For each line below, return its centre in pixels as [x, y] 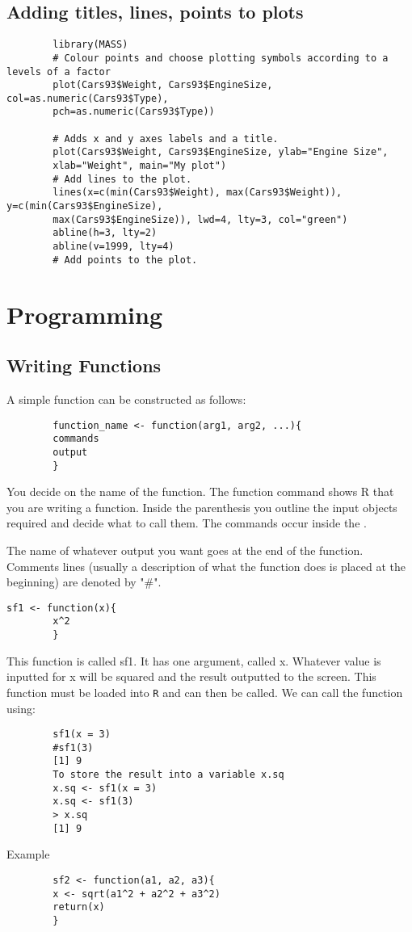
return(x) [79, 907]
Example [28, 854]
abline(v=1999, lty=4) [114, 247]
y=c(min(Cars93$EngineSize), [85, 206]
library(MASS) [90, 45]
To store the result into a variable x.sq [168, 775]
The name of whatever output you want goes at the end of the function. [185, 550]
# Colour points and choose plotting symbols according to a [221, 58]
